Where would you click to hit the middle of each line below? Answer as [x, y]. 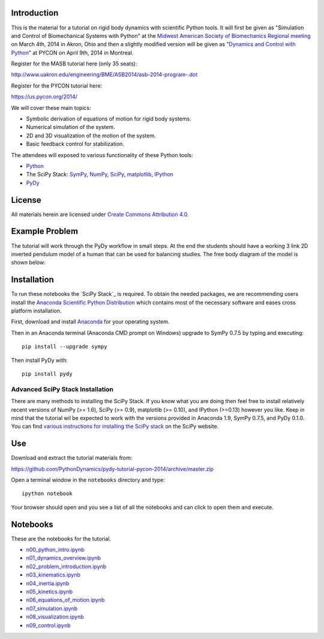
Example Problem [44, 231]
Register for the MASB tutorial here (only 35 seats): [74, 64]
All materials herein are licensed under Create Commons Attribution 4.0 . [100, 214]
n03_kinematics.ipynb [53, 575]
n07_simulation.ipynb [52, 608]
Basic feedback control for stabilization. [75, 144]
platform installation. [36, 311]
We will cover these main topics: [51, 107]
